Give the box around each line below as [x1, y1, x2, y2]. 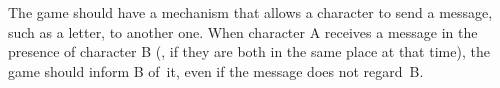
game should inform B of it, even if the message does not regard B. [8, 60, 424, 81]
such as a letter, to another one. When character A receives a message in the [8, 21, 478, 42]
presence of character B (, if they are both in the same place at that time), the [8, 41, 490, 62]
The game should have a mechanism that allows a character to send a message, [8, 2, 493, 22]
